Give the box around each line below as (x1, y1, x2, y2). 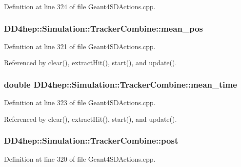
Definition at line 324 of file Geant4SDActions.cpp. (4, 1, 156, 11)
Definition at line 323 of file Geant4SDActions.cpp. (4, 97, 156, 108)
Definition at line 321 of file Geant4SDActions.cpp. (4, 41, 156, 51)
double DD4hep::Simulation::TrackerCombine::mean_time (4, 78, 237, 90)
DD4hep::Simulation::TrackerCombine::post (4, 134, 179, 147)
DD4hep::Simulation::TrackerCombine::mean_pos (4, 22, 203, 34)
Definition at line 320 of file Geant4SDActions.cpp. (4, 153, 156, 164)
